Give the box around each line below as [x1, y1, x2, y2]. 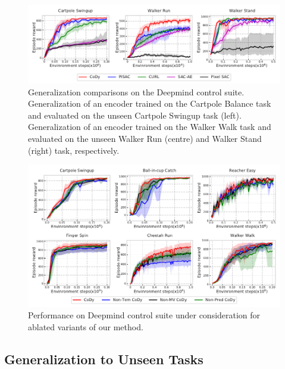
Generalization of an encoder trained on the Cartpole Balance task [28, 97, 271, 110]
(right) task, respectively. [28, 144, 120, 156]
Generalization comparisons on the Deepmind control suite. [28, 85, 245, 98]
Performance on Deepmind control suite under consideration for [28, 309, 261, 321]
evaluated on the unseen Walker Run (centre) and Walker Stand [28, 132, 262, 145]
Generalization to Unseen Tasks [4, 349, 203, 368]
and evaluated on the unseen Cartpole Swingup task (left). [28, 108, 242, 121]
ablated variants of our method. [28, 320, 143, 333]
